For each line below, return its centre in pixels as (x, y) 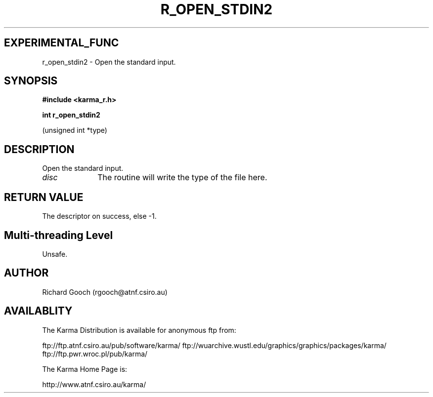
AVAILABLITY (38, 311)
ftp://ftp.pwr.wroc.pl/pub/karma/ (95, 354)
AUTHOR (26, 273)
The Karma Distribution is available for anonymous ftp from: (139, 330)
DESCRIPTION (39, 149)
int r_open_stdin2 (71, 115)
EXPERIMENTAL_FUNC (62, 43)
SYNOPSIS (31, 81)
